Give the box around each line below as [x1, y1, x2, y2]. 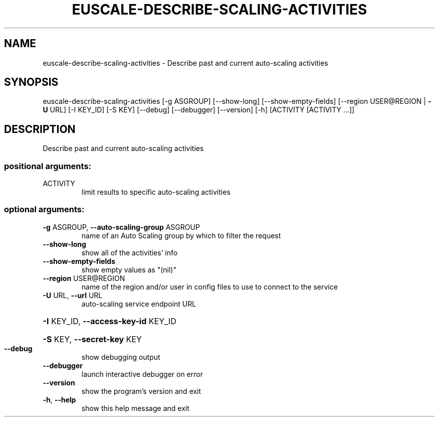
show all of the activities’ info [81, 248, 178, 257]
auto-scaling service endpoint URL [81, 299, 196, 308]
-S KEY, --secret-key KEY [43, 334, 142, 344]
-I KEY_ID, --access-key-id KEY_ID [43, 316, 176, 326]
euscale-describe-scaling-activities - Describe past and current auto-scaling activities [43, 58, 328, 67]
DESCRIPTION [4, 122, 76, 135]
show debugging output [81, 352, 160, 361]
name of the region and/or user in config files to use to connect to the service [81, 282, 338, 291]
